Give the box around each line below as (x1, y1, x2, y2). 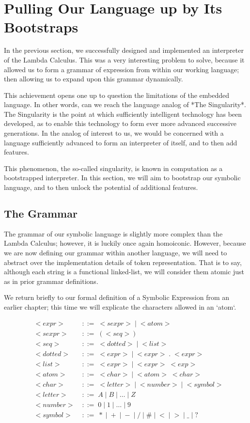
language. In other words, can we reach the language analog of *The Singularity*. (4, 99, 246, 110)
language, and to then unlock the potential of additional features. (4, 182, 198, 192)
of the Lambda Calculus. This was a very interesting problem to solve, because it (4, 54, 245, 64)
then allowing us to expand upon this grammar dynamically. (4, 74, 183, 84)
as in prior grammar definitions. (4, 276, 98, 286)
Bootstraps (4, 17, 78, 37)
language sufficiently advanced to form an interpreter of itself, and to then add (4, 137, 237, 147)
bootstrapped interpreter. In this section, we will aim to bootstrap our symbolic (4, 172, 241, 183)
